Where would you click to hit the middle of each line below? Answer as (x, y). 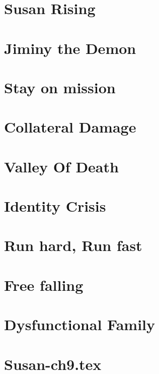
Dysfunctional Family (79, 324)
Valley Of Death (61, 166)
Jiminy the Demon (70, 48)
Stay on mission (60, 87)
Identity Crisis (55, 206)
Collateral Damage (70, 127)
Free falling (44, 285)
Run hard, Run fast (73, 245)
